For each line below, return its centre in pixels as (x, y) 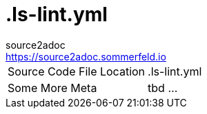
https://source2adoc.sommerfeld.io (86, 56)
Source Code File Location (77, 71)
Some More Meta (52, 88)
